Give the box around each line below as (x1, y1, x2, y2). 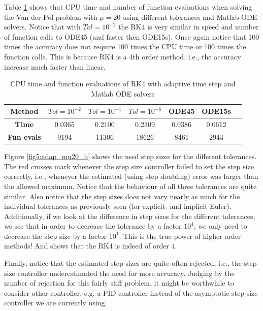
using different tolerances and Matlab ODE (122, 11, 257, 22)
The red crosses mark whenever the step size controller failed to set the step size (4, 161, 254, 171)
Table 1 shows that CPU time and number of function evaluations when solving (4, 2, 252, 12)
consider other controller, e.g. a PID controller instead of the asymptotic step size (4, 287, 258, 298)
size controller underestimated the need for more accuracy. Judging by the (4, 267, 235, 278)
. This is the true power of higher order (119, 230, 241, 241)
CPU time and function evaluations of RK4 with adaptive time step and (10, 78, 236, 89)
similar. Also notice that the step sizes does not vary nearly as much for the (4, 191, 240, 201)
